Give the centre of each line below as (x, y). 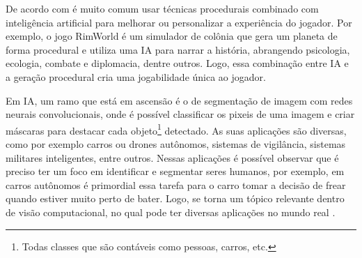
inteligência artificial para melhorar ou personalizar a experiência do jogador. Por (179, 22)
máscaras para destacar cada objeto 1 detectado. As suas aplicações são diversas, (176, 129)
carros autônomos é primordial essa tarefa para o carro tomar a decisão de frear (176, 184)
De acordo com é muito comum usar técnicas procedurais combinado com (162, 8)
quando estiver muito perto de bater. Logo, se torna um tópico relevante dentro (175, 198)
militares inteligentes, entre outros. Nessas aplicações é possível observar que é (172, 157)
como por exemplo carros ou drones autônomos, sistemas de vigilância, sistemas (176, 144)
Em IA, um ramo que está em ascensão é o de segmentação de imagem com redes (179, 100)
